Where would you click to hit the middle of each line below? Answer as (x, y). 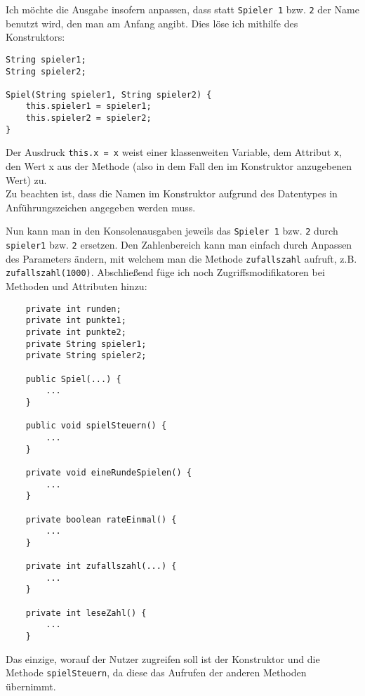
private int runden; (73, 309)
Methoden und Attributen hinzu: (77, 286)
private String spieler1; (86, 344)
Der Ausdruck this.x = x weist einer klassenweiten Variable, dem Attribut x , (174, 152)
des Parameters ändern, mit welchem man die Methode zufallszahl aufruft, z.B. (181, 258)
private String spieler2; (86, 356)
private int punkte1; (76, 321)
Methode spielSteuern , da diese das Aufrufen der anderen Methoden (156, 672)
